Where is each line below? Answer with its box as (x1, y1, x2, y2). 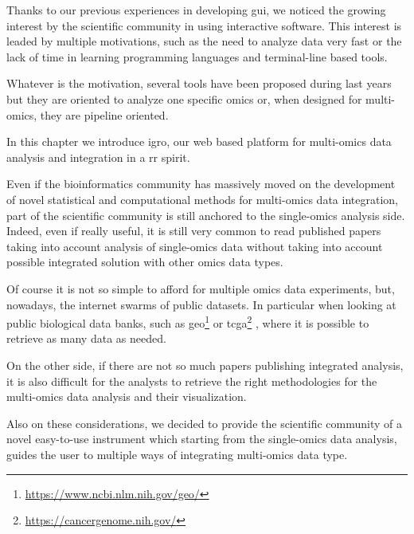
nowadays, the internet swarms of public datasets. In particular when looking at (6, 296, 396, 312)
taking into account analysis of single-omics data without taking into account (6, 238, 383, 254)
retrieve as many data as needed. (6, 330, 166, 347)
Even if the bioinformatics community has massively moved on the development (6, 175, 396, 192)
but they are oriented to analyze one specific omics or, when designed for (6, 90, 362, 107)
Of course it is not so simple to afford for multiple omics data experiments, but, (6, 280, 395, 296)
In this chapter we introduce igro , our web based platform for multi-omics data (6, 133, 392, 150)
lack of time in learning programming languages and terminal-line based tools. (6, 48, 388, 65)
